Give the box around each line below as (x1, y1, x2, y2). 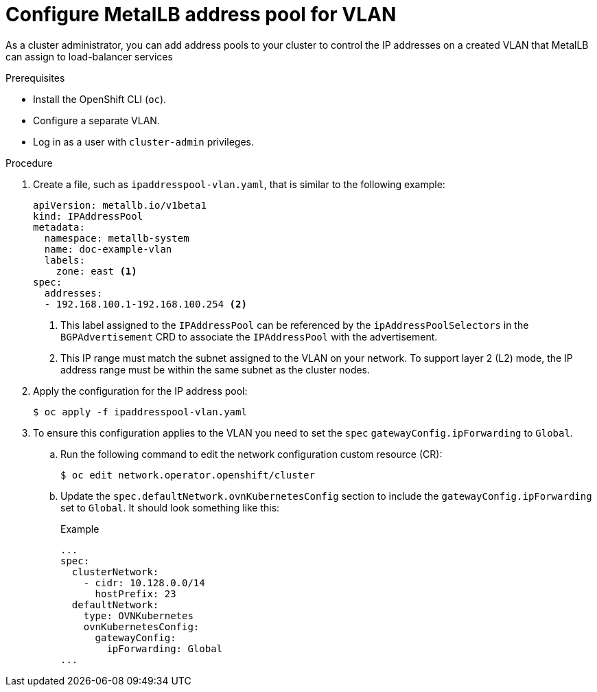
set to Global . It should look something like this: (60, 501, 280, 514)
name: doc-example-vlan (44, 243, 172, 255)
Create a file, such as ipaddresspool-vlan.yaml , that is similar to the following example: (33, 178, 445, 190)
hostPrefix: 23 (95, 588, 176, 599)
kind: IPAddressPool (33, 210, 143, 222)
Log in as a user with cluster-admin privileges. (33, 135, 254, 148)
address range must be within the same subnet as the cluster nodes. (60, 363, 371, 376)
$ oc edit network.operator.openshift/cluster (60, 469, 315, 481)
